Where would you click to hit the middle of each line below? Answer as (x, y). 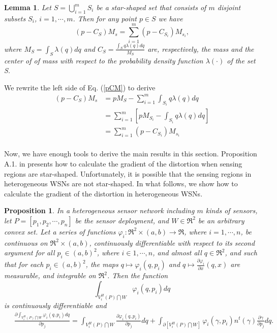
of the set (241, 60)
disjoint (229, 7)
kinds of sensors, (232, 210)
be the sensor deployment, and (122, 220)
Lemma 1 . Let (28, 7)
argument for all (29, 253)
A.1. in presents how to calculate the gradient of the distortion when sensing (123, 164)
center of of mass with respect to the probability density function (104, 60)
